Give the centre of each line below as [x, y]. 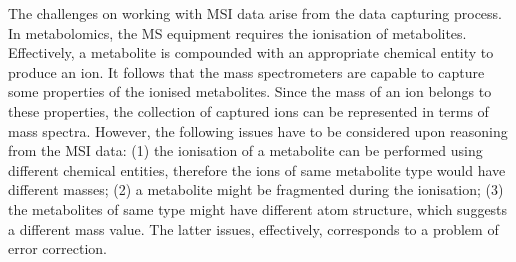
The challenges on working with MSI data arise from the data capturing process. [255, 13]
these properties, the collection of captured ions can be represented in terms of [248, 110]
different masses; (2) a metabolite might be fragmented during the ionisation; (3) [256, 189]
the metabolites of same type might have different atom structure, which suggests [258, 208]
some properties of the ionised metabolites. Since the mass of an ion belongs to [250, 91]
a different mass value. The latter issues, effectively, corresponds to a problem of [253, 228]
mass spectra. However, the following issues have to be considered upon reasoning [258, 130]
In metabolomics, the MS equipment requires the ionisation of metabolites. [237, 32]
